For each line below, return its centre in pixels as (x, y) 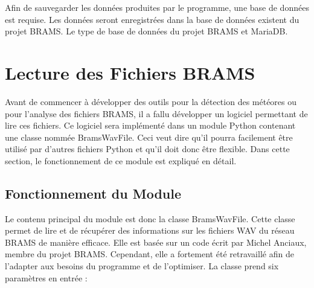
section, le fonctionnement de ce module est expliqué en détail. (121, 160)
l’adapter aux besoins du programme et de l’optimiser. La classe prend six (142, 266)
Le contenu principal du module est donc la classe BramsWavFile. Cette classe (150, 218)
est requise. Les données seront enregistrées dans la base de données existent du (152, 19)
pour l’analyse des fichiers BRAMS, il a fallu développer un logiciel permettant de (156, 113)
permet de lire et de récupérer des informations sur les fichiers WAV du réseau (150, 230)
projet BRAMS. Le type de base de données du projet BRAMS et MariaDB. (146, 31)
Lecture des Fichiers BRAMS (130, 72)
